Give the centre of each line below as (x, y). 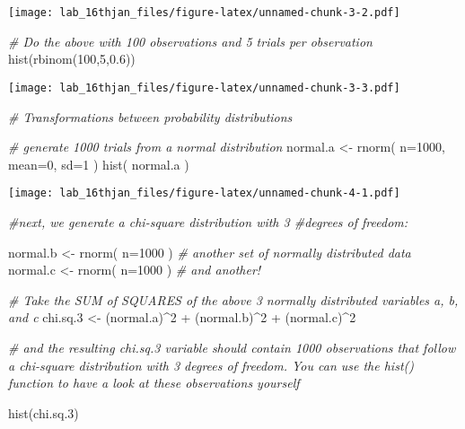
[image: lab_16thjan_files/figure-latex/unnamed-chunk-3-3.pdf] (204, 88)
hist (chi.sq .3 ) (44, 412)
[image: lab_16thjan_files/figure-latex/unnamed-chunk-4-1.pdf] (204, 193)
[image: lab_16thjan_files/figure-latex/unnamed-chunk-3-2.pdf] (204, 13)
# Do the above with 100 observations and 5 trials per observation (190, 41)
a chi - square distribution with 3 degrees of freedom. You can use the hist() (211, 365)
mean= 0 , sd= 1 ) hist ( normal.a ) (99, 164)
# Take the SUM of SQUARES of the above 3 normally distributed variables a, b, (233, 299)
